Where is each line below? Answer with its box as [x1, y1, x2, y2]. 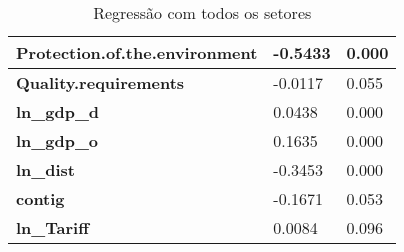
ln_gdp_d [16, 100, 100, 123]
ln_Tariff [16, 216, 89, 239]
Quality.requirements [16, 71, 185, 94]
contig [16, 187, 65, 210]
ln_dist [16, 158, 75, 181]
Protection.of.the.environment [16, 41, 258, 64]
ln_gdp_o [16, 129, 98, 152]
